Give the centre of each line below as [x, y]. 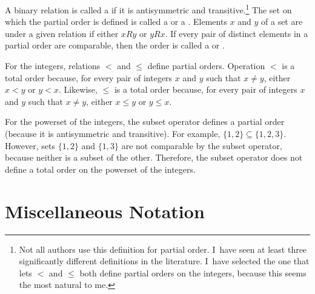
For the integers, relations [53, 66]
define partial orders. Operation [206, 66]
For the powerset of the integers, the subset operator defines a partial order [145, 122]
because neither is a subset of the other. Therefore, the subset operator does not [154, 157]
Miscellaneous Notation [105, 211]
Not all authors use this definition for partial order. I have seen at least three [163, 249]
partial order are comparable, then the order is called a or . [115, 45]
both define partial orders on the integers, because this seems [193, 272]
